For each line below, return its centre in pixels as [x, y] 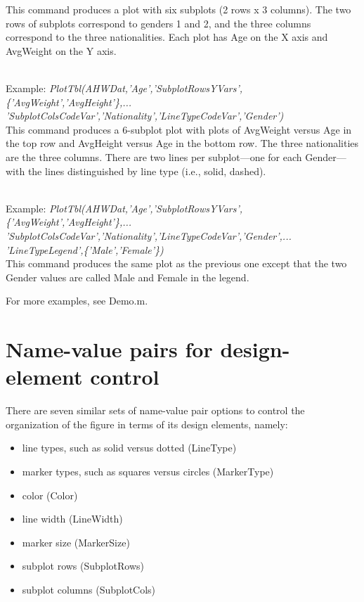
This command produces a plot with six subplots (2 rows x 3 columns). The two [178, 9]
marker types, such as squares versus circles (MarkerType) [148, 471]
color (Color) [50, 495]
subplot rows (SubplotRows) [83, 566]
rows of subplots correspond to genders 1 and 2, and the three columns [158, 23]
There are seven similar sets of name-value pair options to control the [155, 410]
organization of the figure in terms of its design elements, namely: [147, 424]
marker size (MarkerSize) [76, 542]
